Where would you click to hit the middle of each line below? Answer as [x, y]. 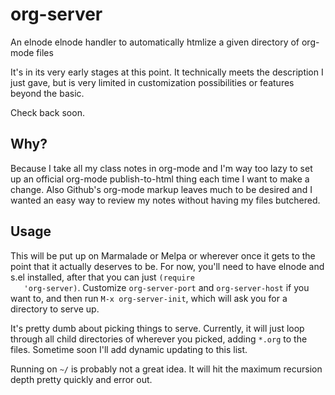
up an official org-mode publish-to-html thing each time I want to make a [160, 179]
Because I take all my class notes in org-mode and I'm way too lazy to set [161, 168]
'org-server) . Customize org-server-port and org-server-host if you [166, 287]
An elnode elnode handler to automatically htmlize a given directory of [155, 42]
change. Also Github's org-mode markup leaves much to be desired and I [161, 189]
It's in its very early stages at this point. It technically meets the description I [167, 72]
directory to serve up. [55, 309]
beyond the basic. [47, 93]
